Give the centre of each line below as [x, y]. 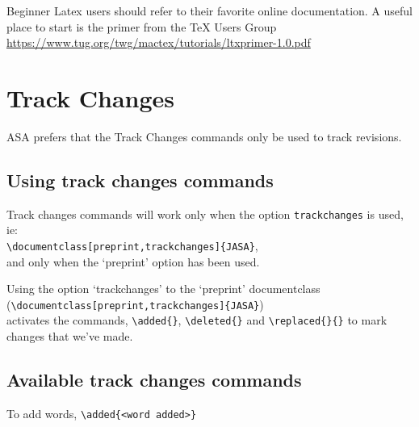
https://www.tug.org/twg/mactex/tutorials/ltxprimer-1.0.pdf [159, 42]
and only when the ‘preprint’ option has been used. [133, 261]
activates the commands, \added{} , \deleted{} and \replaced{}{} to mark [197, 320]
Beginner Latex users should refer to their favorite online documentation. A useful [210, 10]
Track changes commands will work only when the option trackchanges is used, [205, 213]
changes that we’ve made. [70, 336]
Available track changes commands [154, 380]
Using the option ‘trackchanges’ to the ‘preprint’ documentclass [163, 289]
